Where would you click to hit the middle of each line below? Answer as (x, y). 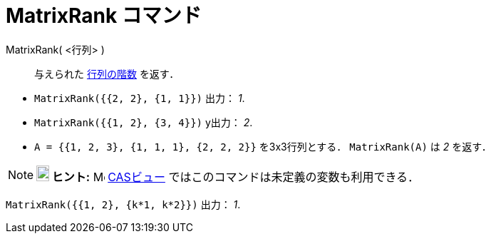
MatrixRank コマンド (104, 16)
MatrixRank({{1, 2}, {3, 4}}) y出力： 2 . (144, 122)
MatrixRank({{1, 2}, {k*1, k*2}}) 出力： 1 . (123, 204)
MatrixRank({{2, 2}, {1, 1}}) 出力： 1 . (140, 98)
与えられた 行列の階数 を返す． (107, 73)
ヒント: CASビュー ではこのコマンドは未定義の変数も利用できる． (236, 177)
